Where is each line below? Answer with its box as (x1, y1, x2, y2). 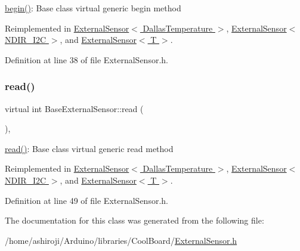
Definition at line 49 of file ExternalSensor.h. (5, 194, 168, 206)
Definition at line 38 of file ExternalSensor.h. (5, 53, 168, 66)
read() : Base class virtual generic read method (5, 142, 174, 154)
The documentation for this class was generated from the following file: (5, 214, 264, 227)
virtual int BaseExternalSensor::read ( (5, 102, 144, 114)
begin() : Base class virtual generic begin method (5, 2, 181, 14)
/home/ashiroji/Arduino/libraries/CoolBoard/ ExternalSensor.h (5, 234, 237, 246)
